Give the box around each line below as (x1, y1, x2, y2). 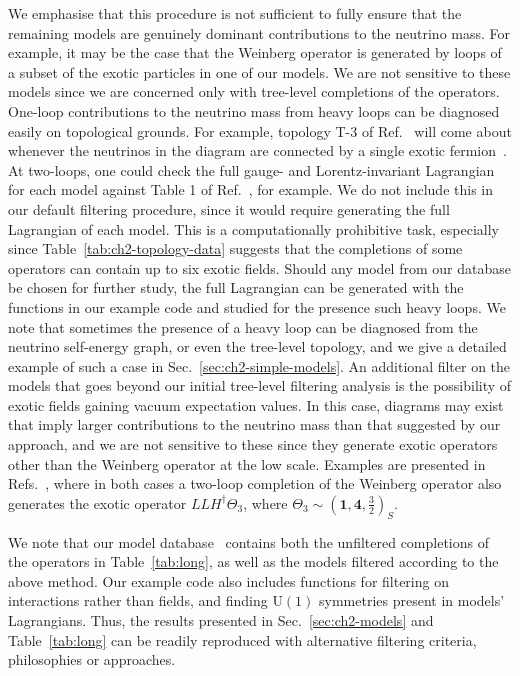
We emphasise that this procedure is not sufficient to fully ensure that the (8, 3, 462, 23)
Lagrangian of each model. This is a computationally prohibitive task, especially (8, 218, 499, 239)
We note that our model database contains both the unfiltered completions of (8, 531, 489, 552)
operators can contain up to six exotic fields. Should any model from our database (8, 257, 511, 278)
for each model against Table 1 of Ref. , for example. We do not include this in (8, 179, 493, 200)
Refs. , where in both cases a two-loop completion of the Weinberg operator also (8, 473, 502, 494)
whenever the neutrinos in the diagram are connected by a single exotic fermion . (8, 140, 507, 161)
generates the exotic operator (8, 492, 187, 513)
